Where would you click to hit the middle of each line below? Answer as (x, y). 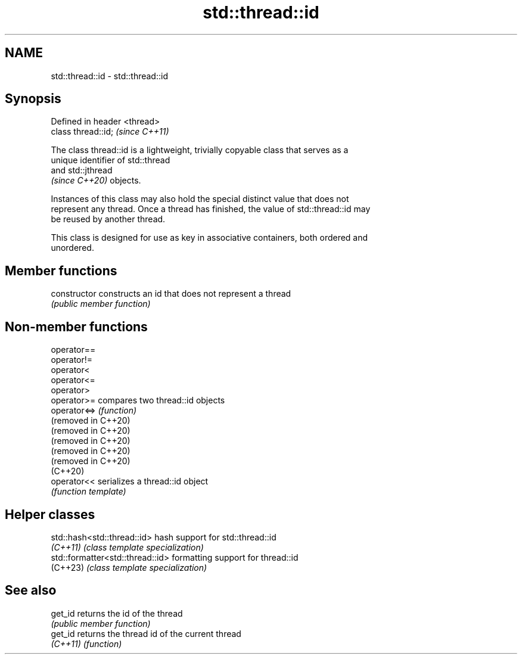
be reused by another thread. (108, 219)
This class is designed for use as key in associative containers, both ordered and (209, 238)
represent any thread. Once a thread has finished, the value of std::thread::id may (211, 209)
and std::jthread (82, 170)
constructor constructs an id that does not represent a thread (171, 294)
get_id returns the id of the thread (117, 613)
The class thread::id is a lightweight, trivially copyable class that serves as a (200, 150)
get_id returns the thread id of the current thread (146, 633)
